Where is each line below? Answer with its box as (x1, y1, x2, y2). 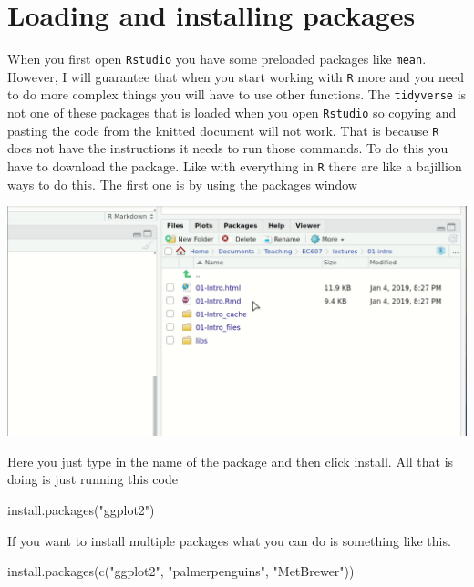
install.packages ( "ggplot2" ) (7, 500, 155, 520)
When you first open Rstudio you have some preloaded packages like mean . (7, 49, 427, 68)
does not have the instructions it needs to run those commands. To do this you (7, 139, 448, 158)
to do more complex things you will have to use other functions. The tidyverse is (7, 85, 467, 104)
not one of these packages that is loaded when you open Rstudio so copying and (7, 103, 457, 122)
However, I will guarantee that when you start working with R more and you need (7, 67, 464, 86)
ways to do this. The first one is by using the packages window (7, 174, 357, 193)
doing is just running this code (7, 469, 178, 489)
